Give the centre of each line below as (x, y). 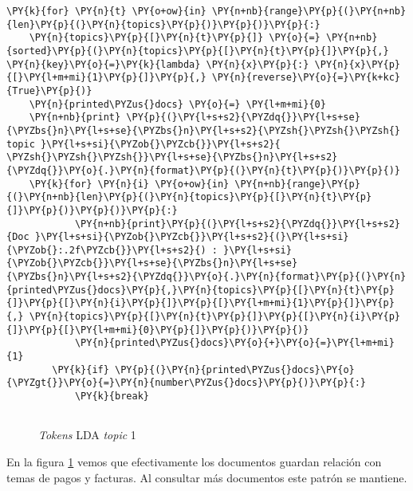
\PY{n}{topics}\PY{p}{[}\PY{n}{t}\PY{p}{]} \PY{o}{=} (175, 38)
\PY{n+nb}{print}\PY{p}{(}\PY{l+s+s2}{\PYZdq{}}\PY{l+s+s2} (237, 224)
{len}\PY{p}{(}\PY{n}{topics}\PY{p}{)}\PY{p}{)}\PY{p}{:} (163, 24)
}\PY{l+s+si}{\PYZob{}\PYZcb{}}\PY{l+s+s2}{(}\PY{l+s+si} (192, 237)
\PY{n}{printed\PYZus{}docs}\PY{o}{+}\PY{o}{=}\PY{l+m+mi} (234, 343)
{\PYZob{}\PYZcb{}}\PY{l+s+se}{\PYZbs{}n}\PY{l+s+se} (152, 263)
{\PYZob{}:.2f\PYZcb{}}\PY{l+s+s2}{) (106, 250)
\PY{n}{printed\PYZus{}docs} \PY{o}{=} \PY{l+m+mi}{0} (177, 104)
